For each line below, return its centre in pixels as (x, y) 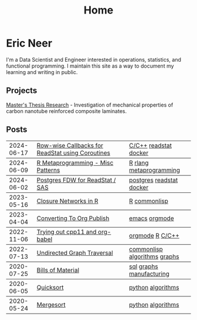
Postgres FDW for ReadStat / (76, 180)
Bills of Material (58, 270)
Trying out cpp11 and (67, 232)
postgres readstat (153, 180)
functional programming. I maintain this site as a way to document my (90, 66)
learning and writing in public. (42, 72)
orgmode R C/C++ (154, 235)
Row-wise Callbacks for (70, 145)
